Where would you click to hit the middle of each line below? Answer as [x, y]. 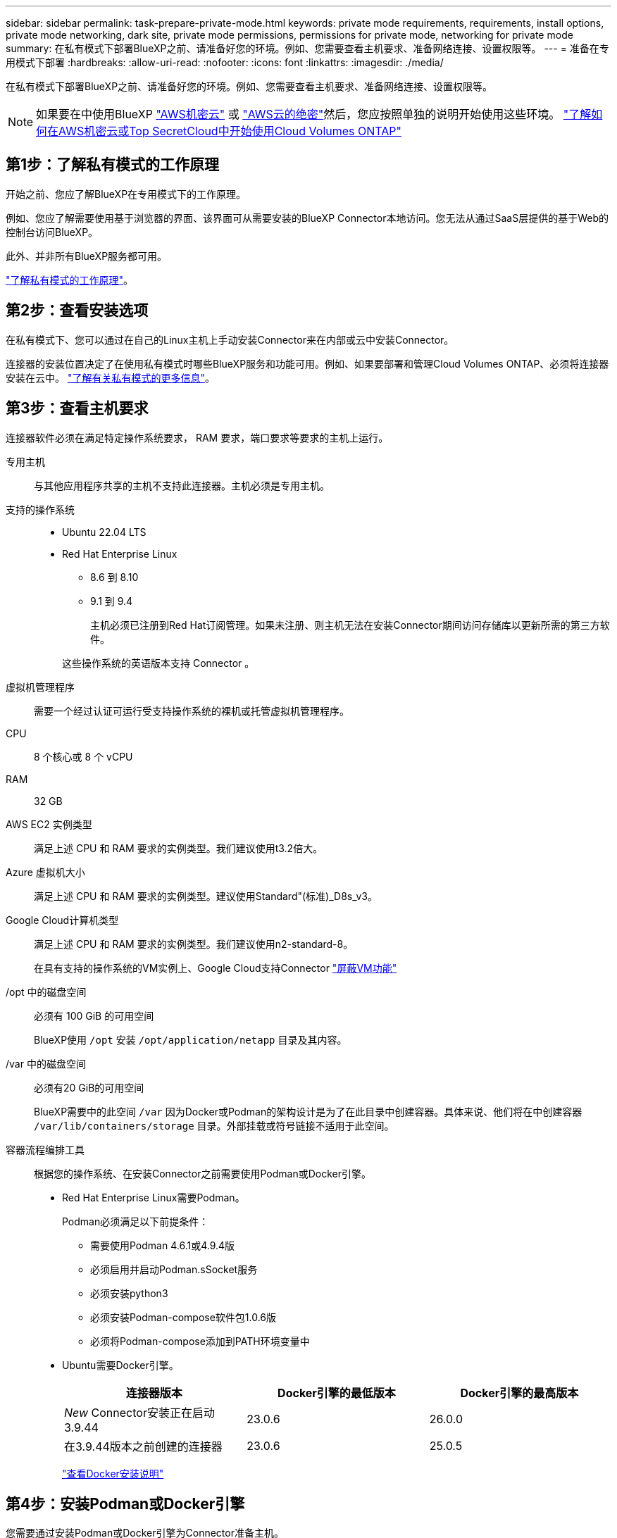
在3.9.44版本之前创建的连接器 [143, 1446]
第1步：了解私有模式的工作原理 [113, 165]
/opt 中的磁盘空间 [46, 992]
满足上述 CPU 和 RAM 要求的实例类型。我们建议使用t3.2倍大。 [179, 848]
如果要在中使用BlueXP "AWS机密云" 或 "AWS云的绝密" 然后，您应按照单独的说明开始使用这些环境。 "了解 [314, 114]
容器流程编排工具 [45, 1149]
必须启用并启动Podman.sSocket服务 [174, 1269]
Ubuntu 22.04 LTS [104, 532]
